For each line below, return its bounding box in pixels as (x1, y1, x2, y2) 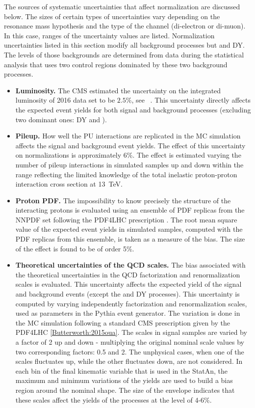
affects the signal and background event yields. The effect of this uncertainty (15, 140, 246, 150)
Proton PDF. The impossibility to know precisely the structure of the (15, 195, 231, 205)
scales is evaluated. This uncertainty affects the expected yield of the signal (15, 279, 242, 289)
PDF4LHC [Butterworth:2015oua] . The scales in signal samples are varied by (15, 327, 247, 337)
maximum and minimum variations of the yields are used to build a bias (15, 375, 233, 385)
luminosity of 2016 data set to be (15, 95, 115, 105)
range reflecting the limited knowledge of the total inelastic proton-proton (15, 169, 237, 179)
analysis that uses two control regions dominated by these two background (4, 59, 228, 69)
